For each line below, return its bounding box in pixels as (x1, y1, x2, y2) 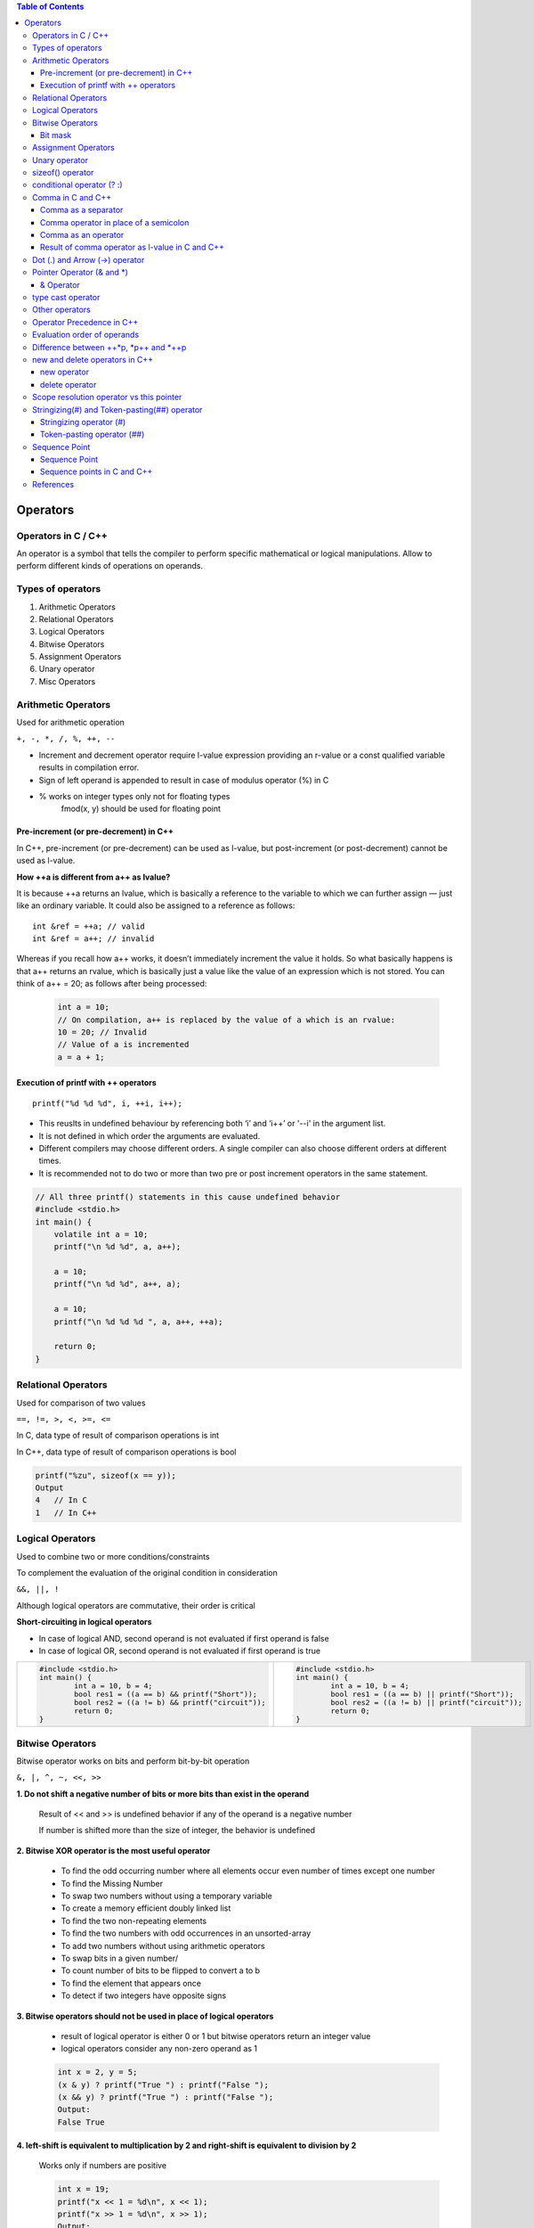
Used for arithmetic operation (16, 717, 125, 728)
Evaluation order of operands (32, 330, 140, 340)
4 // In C (35, 1495, 88, 1505)
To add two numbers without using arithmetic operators (61, 1940, 266, 1951)
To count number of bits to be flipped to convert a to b (61, 1965, 261, 1976)
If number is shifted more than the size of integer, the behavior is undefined (38, 1825, 316, 1836)
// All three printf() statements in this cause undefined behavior (35, 1192, 341, 1202)
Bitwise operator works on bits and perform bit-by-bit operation (16, 1756, 250, 1766)
